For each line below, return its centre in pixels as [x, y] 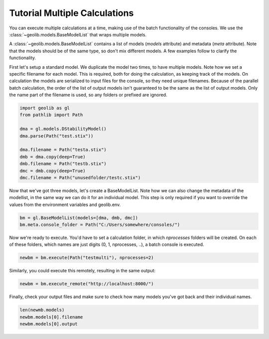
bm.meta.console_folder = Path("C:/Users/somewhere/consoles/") [100, 225]
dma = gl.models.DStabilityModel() [63, 129]
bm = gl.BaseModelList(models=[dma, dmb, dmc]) [79, 218]
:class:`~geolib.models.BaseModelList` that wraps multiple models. [78, 34]
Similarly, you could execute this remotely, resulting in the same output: [82, 271]
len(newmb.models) [42, 310]
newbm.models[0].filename [51, 317]
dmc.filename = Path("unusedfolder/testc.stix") [80, 177]
